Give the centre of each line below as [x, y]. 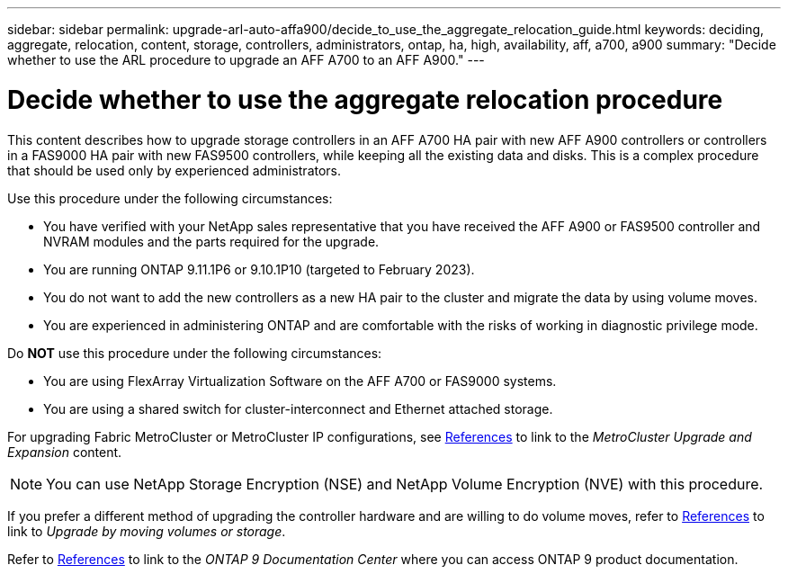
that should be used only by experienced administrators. [175, 170]
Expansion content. [65, 452]
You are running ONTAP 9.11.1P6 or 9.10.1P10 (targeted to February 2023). [259, 269]
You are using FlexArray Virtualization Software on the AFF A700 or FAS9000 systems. [300, 381]
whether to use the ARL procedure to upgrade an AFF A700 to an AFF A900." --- [246, 60]
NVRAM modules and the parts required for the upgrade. [211, 241]
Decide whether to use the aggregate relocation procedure [365, 99]
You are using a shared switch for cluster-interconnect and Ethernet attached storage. [298, 408]
